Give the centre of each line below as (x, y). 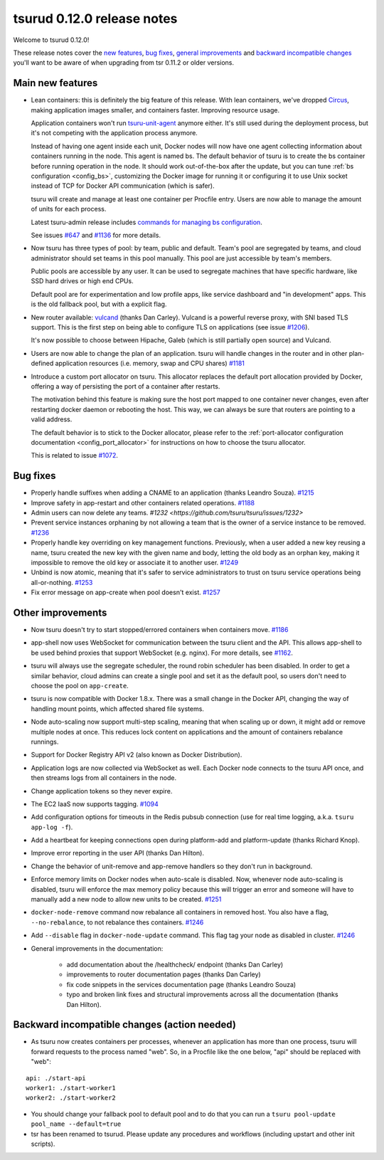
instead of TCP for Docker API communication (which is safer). (123, 186)
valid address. (52, 419)
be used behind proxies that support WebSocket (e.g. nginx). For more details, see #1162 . (162, 653)
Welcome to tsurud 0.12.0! (51, 40)
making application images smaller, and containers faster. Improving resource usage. (155, 110)
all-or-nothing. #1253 (62, 582)
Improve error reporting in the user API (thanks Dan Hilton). (117, 853)
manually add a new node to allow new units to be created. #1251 (126, 900)
